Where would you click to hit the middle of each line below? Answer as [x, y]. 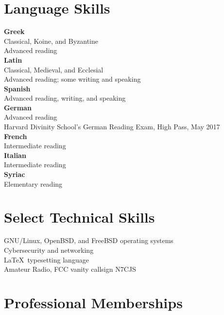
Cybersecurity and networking [49, 250]
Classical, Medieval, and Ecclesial [54, 69]
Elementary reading [33, 184]
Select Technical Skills [79, 217]
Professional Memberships [93, 302]
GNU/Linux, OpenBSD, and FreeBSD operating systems [89, 240]
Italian [15, 155]
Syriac [15, 174]
